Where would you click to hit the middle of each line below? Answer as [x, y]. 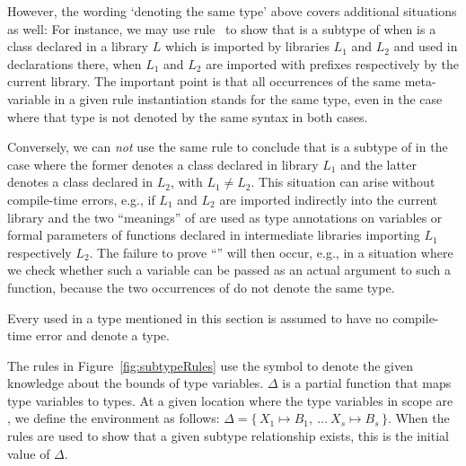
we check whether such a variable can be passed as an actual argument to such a [229, 270]
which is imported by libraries [247, 46]
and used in [426, 46]
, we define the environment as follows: [114, 418]
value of [29, 453]
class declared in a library [78, 46]
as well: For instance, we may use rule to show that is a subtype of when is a [222, 28]
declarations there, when [75, 63]
